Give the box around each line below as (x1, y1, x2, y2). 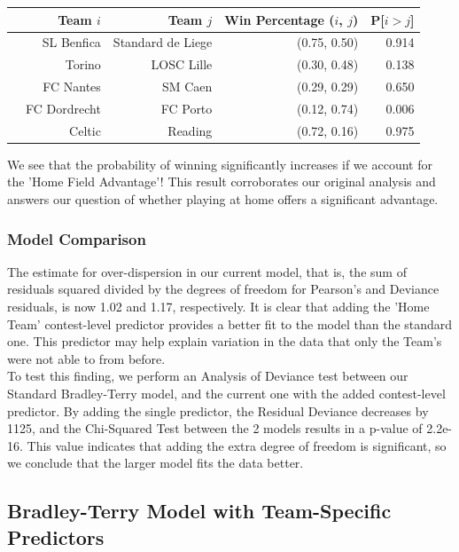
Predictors (7, 523, 105, 550)
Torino (65, 55, 101, 74)
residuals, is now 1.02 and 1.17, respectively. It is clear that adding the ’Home (7, 297, 430, 315)
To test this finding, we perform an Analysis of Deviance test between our (7, 367, 408, 385)
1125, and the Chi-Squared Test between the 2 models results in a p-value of (7, 419, 423, 438)
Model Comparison (7, 227, 146, 249)
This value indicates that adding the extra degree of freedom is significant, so (27, 436, 447, 454)
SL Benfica (42, 33, 101, 51)
